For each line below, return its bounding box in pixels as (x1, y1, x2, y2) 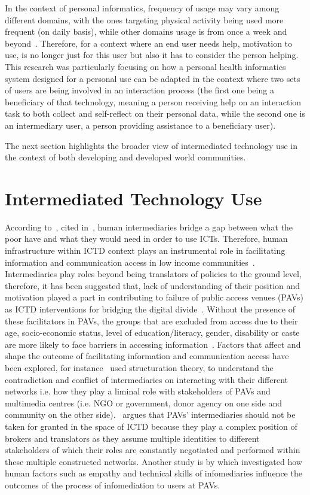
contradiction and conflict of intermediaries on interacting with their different (5, 373, 288, 385)
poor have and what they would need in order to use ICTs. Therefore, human (5, 232, 288, 245)
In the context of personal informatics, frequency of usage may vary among (5, 2, 280, 14)
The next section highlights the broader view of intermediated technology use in (5, 139, 297, 151)
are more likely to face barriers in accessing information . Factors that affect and (5, 338, 301, 350)
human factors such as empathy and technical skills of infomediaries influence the (5, 467, 302, 479)
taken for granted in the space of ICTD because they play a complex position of (5, 420, 297, 432)
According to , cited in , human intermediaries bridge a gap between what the (5, 220, 293, 233)
